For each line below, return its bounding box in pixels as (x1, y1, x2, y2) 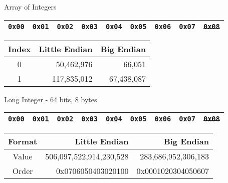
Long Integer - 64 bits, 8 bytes (4, 94, 97, 104)
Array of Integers (4, 2, 57, 12)
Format (8, 135, 38, 147)
